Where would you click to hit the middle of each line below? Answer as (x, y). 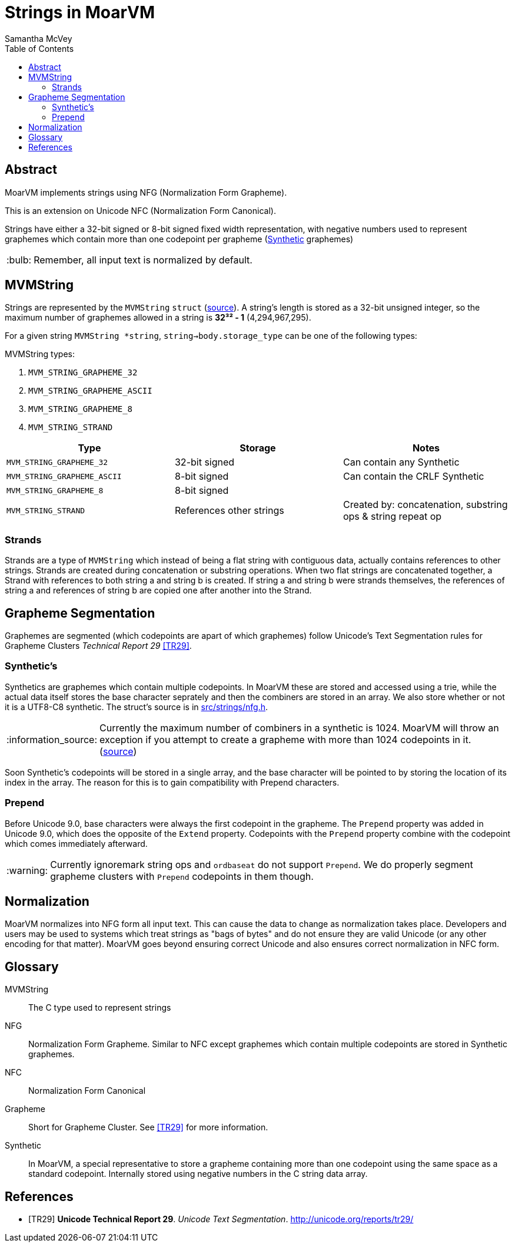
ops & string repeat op (392, 517)
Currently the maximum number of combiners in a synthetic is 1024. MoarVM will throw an (299, 728)
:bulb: (19, 260)
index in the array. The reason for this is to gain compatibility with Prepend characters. (172, 782)
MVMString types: (40, 354)
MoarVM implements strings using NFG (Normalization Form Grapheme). (146, 192)
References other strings (229, 511)
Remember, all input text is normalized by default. (143, 260)
